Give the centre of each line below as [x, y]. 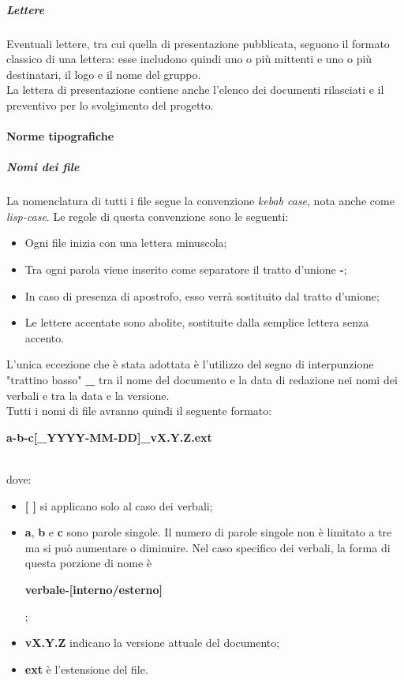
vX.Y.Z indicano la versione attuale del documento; [152, 643]
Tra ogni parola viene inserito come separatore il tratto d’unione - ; [186, 269]
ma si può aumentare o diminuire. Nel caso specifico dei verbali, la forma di [208, 547]
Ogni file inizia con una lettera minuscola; [126, 243]
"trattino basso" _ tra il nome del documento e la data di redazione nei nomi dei [202, 380]
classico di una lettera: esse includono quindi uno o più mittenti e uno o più [189, 59]
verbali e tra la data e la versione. [88, 395]
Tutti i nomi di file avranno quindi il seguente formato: [139, 411]
